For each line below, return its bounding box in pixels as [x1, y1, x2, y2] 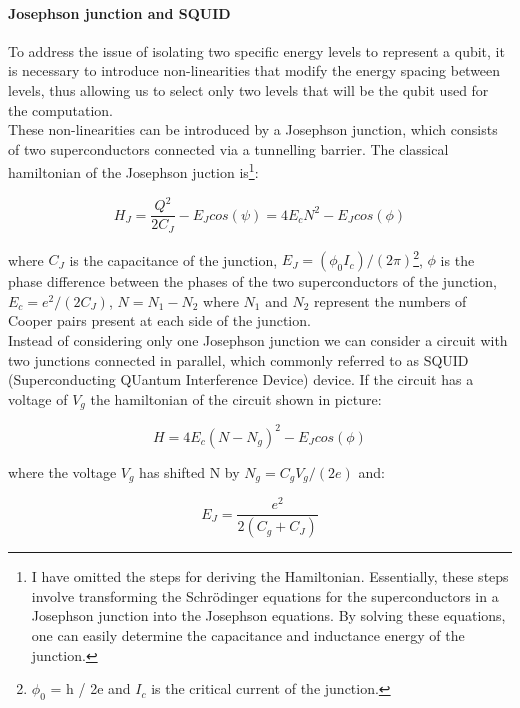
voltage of [8, 388, 68, 409]
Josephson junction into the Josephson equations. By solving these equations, [31, 605, 506, 626]
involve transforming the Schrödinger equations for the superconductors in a [31, 585, 499, 606]
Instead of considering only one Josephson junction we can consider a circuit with [8, 330, 508, 351]
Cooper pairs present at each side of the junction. [8, 310, 311, 331]
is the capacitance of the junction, [69, 249, 278, 270]
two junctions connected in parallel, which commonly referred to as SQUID [8, 349, 469, 370]
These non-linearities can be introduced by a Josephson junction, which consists [8, 119, 498, 140]
